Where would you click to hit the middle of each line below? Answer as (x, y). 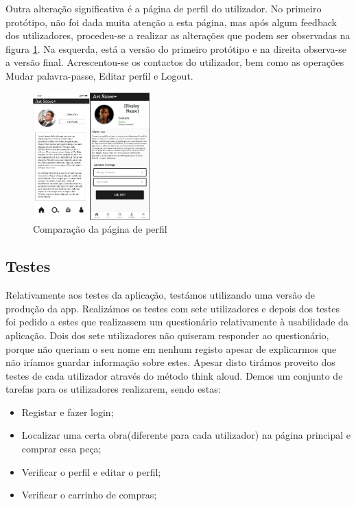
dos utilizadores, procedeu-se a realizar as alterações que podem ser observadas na (178, 35)
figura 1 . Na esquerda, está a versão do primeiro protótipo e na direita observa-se (176, 48)
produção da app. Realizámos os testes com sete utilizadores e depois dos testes (173, 308)
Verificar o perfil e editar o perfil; (91, 471)
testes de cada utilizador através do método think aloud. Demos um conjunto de (174, 375)
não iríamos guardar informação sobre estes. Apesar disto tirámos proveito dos (170, 362)
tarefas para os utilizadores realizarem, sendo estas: (113, 389)
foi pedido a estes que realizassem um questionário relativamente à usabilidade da (177, 322)
